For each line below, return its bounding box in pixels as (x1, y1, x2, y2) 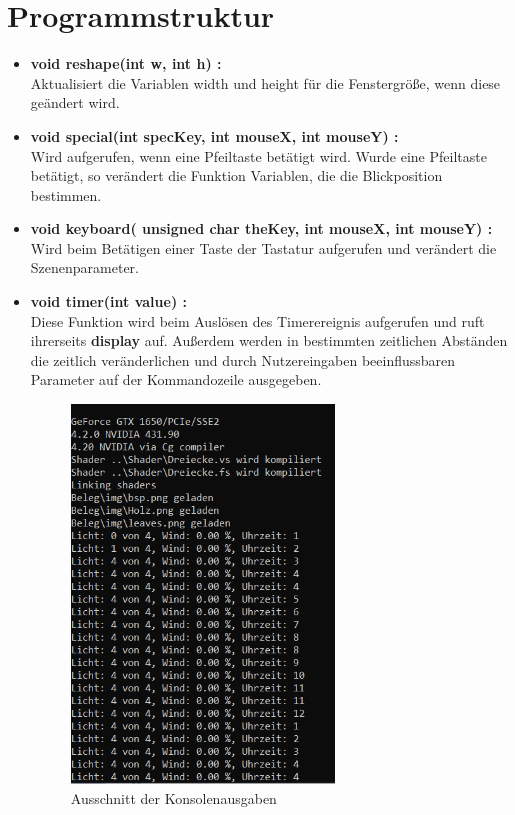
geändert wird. (30, 92, 120, 113)
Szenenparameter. (30, 257, 139, 278)
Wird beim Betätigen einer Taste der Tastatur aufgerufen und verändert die (30, 237, 497, 258)
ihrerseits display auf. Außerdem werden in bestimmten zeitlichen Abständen (30, 330, 508, 351)
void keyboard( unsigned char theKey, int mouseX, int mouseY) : (30, 218, 493, 239)
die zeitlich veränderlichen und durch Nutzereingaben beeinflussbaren (30, 349, 456, 370)
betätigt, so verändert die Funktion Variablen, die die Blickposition (30, 165, 443, 186)
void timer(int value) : (30, 291, 187, 312)
